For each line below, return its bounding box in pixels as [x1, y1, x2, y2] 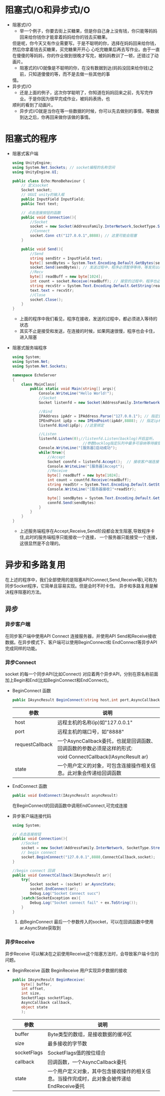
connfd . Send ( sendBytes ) [47, 500, 96, 505]
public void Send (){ [21, 247, 63, 251]
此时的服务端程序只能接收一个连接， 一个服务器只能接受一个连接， [25, 534, 160, 540]
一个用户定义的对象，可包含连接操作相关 [57, 762, 151, 769]
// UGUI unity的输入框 [21, 192, 65, 197]
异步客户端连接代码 [12, 813, 52, 819]
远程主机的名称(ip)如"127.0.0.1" [57, 719, 133, 726]
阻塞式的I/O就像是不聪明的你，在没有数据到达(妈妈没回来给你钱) [19, 65, 150, 71]
